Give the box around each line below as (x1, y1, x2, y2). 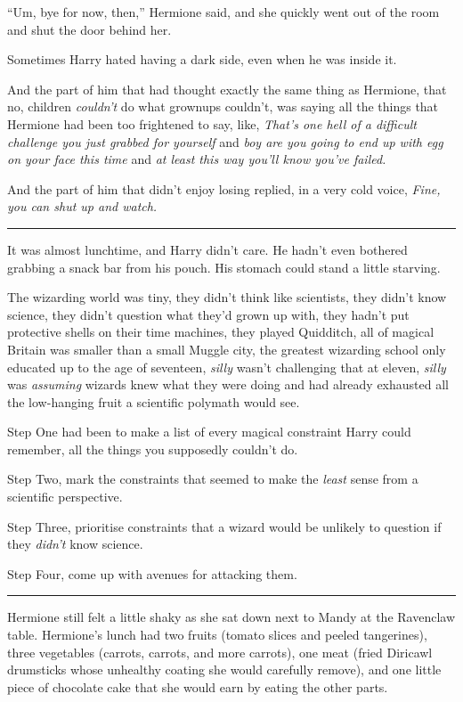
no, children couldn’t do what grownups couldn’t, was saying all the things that (7, 97, 439, 116)
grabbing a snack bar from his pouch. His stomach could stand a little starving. (7, 257, 441, 276)
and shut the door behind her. (7, 20, 172, 38)
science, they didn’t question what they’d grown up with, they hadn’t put (7, 305, 410, 323)
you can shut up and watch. (7, 197, 158, 216)
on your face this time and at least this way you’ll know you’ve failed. (7, 150, 386, 168)
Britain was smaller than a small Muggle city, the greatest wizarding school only (7, 339, 446, 358)
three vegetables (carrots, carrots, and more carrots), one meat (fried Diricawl (7, 642, 433, 661)
